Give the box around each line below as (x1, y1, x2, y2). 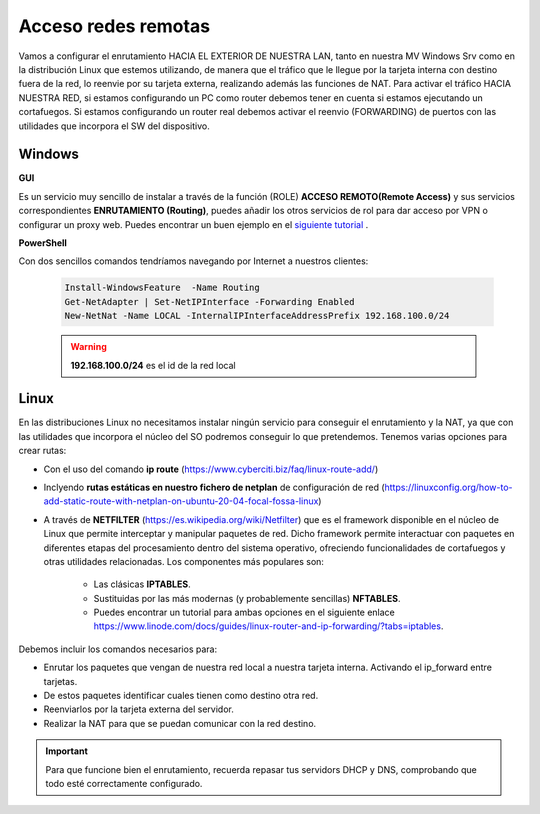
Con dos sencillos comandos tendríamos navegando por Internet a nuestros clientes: (18, 255, 369, 267)
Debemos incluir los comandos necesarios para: (18, 643, 218, 655)
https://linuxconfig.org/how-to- (384, 481, 513, 493)
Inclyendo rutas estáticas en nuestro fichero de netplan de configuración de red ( (43, 481, 385, 493)
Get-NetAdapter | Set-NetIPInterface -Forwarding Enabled (64, 296, 355, 307)
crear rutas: (18, 445, 67, 457)
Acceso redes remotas (18, 15, 210, 37)
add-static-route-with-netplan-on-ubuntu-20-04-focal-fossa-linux (43, 495, 319, 507)
